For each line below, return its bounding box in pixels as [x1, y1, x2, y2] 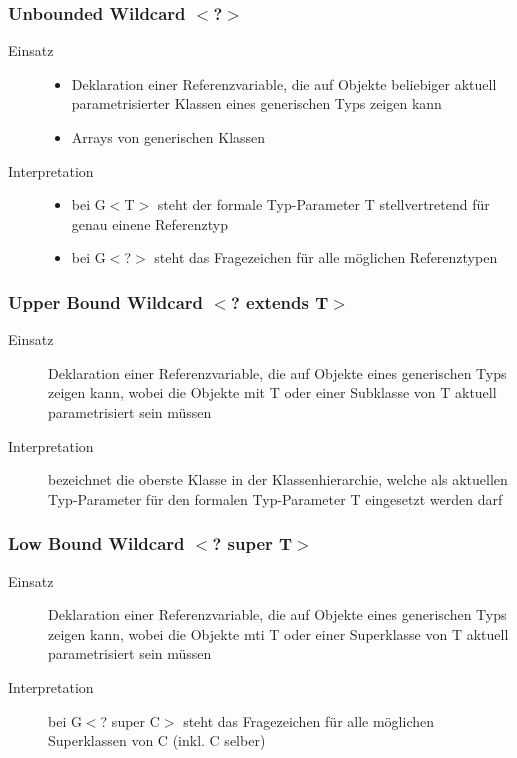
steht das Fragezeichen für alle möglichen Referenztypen [154, 247, 498, 268]
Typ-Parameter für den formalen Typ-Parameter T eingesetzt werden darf [48, 488, 503, 509]
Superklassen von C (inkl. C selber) [48, 730, 266, 751]
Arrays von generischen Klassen [71, 127, 266, 147]
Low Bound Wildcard [8, 531, 185, 556]
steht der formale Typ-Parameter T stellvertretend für [157, 194, 490, 215]
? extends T [230, 289, 329, 314]
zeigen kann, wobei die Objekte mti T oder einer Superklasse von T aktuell [48, 623, 509, 644]
